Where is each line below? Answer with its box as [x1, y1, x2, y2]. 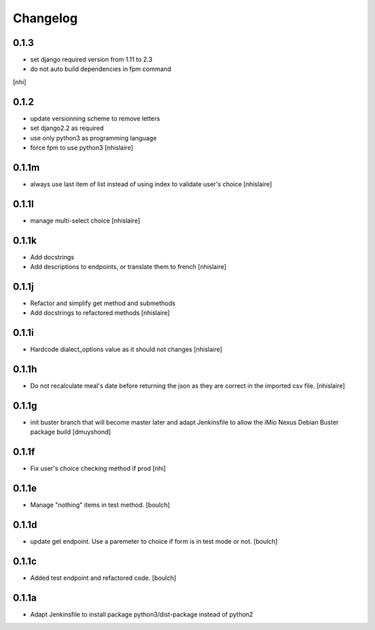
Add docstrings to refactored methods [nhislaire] [30, 309, 170, 317]
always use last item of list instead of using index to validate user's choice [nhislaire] [30, 179, 272, 188]
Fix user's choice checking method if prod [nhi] [30, 465, 166, 473]
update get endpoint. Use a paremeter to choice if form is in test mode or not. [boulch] [30, 538, 278, 546]
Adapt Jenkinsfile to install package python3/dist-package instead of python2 [30, 610, 253, 618]
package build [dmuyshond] [30, 428, 111, 436]
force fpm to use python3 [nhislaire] [30, 143, 133, 152]
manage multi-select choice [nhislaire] [30, 216, 140, 225]
